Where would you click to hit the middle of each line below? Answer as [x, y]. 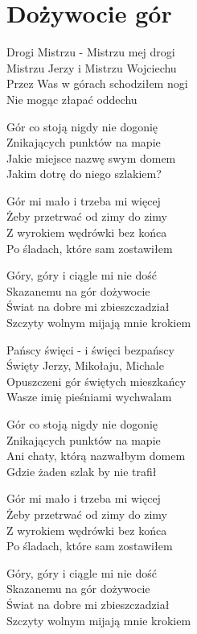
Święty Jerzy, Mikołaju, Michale [85, 365]
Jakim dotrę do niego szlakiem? [84, 174]
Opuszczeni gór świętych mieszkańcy [96, 381]
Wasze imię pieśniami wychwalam [89, 397]
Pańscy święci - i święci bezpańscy [90, 349]
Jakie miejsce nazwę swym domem [91, 157]
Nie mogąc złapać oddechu [72, 99]
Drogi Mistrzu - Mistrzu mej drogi [91, 52]
